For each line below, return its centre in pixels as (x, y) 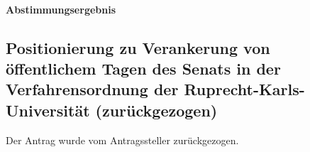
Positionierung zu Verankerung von (138, 47)
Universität (48, 110)
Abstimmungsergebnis (61, 9)
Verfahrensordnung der (92, 89)
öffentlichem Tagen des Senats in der (143, 68)
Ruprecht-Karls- (244, 89)
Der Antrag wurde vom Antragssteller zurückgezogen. (122, 140)
